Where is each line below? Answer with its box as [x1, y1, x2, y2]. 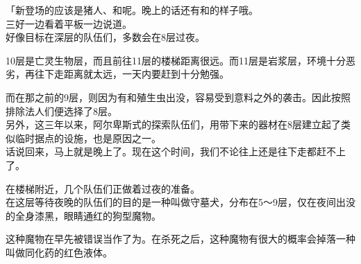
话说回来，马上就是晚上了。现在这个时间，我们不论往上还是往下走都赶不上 [6, 144, 346, 159]
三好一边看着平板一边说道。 [6, 16, 132, 30]
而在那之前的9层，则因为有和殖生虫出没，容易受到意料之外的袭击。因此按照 [6, 89, 351, 104]
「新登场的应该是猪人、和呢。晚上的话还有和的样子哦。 [6, 3, 258, 17]
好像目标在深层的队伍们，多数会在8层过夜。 [6, 30, 205, 44]
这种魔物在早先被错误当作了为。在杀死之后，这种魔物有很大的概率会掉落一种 [6, 231, 355, 246]
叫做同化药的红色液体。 [6, 245, 112, 259]
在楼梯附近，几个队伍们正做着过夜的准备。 [6, 181, 200, 195]
